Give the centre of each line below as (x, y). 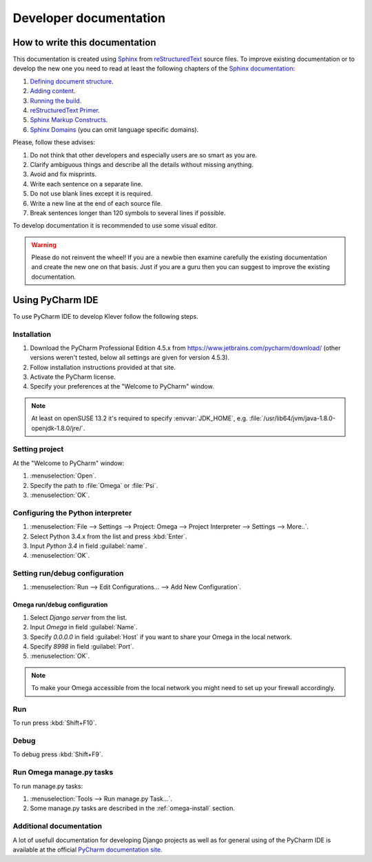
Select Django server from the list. (79, 617)
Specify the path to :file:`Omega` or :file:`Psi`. (94, 485)
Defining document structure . (72, 81)
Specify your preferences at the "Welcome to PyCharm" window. (122, 386)
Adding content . (53, 91)
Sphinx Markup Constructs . (69, 120)
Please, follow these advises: (54, 142)
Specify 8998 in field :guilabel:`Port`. (82, 646)
